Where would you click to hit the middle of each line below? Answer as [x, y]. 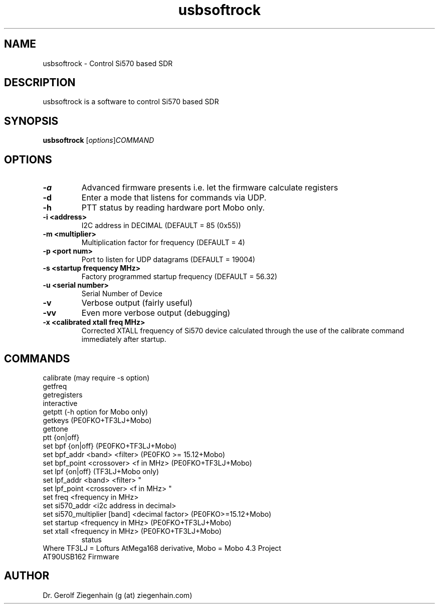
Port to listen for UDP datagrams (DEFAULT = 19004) [168, 260]
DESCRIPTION [40, 83]
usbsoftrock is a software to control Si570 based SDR [131, 102]
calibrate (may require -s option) [96, 377]
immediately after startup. [124, 339]
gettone [55, 429]
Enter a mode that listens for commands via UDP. [174, 198]
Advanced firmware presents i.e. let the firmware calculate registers [210, 188]
